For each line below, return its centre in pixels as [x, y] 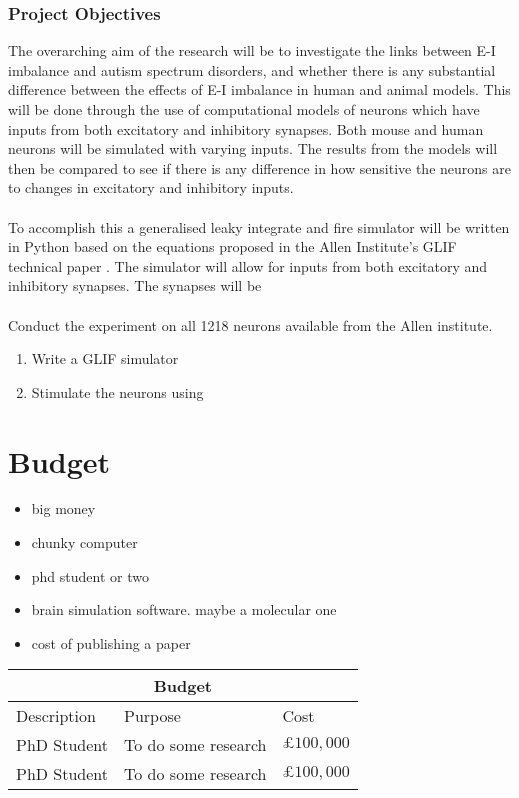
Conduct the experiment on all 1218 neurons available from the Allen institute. [250, 324]
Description [56, 716]
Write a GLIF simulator [105, 358]
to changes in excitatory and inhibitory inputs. [151, 187]
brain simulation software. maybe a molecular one [184, 609]
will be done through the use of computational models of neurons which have [244, 109]
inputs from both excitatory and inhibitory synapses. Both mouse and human [246, 128]
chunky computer [84, 542]
